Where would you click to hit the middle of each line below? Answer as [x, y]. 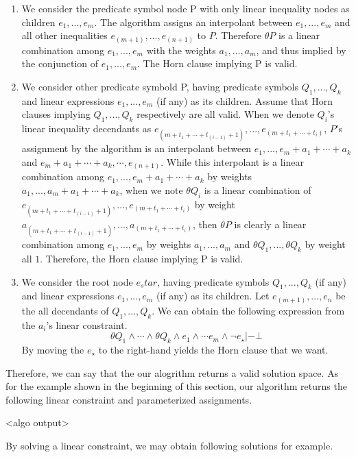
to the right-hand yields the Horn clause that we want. [213, 350]
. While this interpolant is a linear [232, 161]
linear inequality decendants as [86, 128]
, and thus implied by [301, 50]
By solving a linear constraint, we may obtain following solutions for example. [169, 445]
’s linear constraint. [87, 324]
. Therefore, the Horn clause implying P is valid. [142, 258]
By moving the [53, 350]
